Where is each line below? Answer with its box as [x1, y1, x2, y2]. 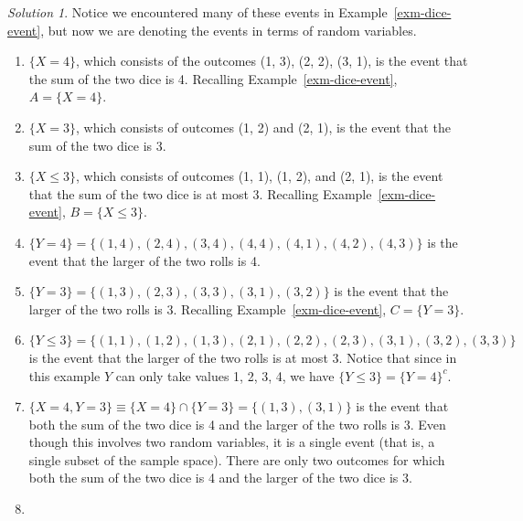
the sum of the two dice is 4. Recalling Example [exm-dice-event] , [28, 69, 398, 88]
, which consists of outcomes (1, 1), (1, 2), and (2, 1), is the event [76, 166, 443, 186]
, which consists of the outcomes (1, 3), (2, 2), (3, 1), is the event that [76, 51, 468, 70]
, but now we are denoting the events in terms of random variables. [40, 20, 417, 39]
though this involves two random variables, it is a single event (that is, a [28, 432, 435, 452]
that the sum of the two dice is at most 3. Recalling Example [28, 184, 372, 203]
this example [28, 366, 101, 385]
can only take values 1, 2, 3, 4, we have [115, 366, 335, 385]
